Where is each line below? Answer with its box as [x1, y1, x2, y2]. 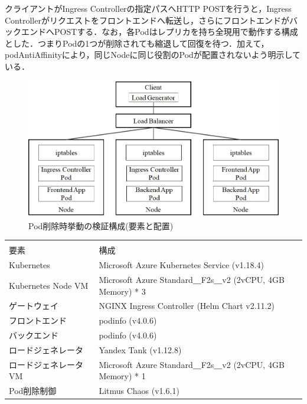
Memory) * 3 [99, 285, 146, 297]
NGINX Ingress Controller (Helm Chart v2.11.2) [99, 299, 275, 312]
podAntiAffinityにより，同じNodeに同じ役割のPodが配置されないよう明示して [5, 48, 301, 61]
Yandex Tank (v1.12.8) [99, 343, 182, 356]
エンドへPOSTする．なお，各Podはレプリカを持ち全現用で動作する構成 [21, 25, 298, 38]
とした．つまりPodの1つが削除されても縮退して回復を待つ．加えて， [5, 37, 269, 49]
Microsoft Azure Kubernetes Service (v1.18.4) [99, 259, 264, 271]
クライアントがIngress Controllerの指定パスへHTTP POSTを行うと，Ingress [5, 2, 292, 14]
